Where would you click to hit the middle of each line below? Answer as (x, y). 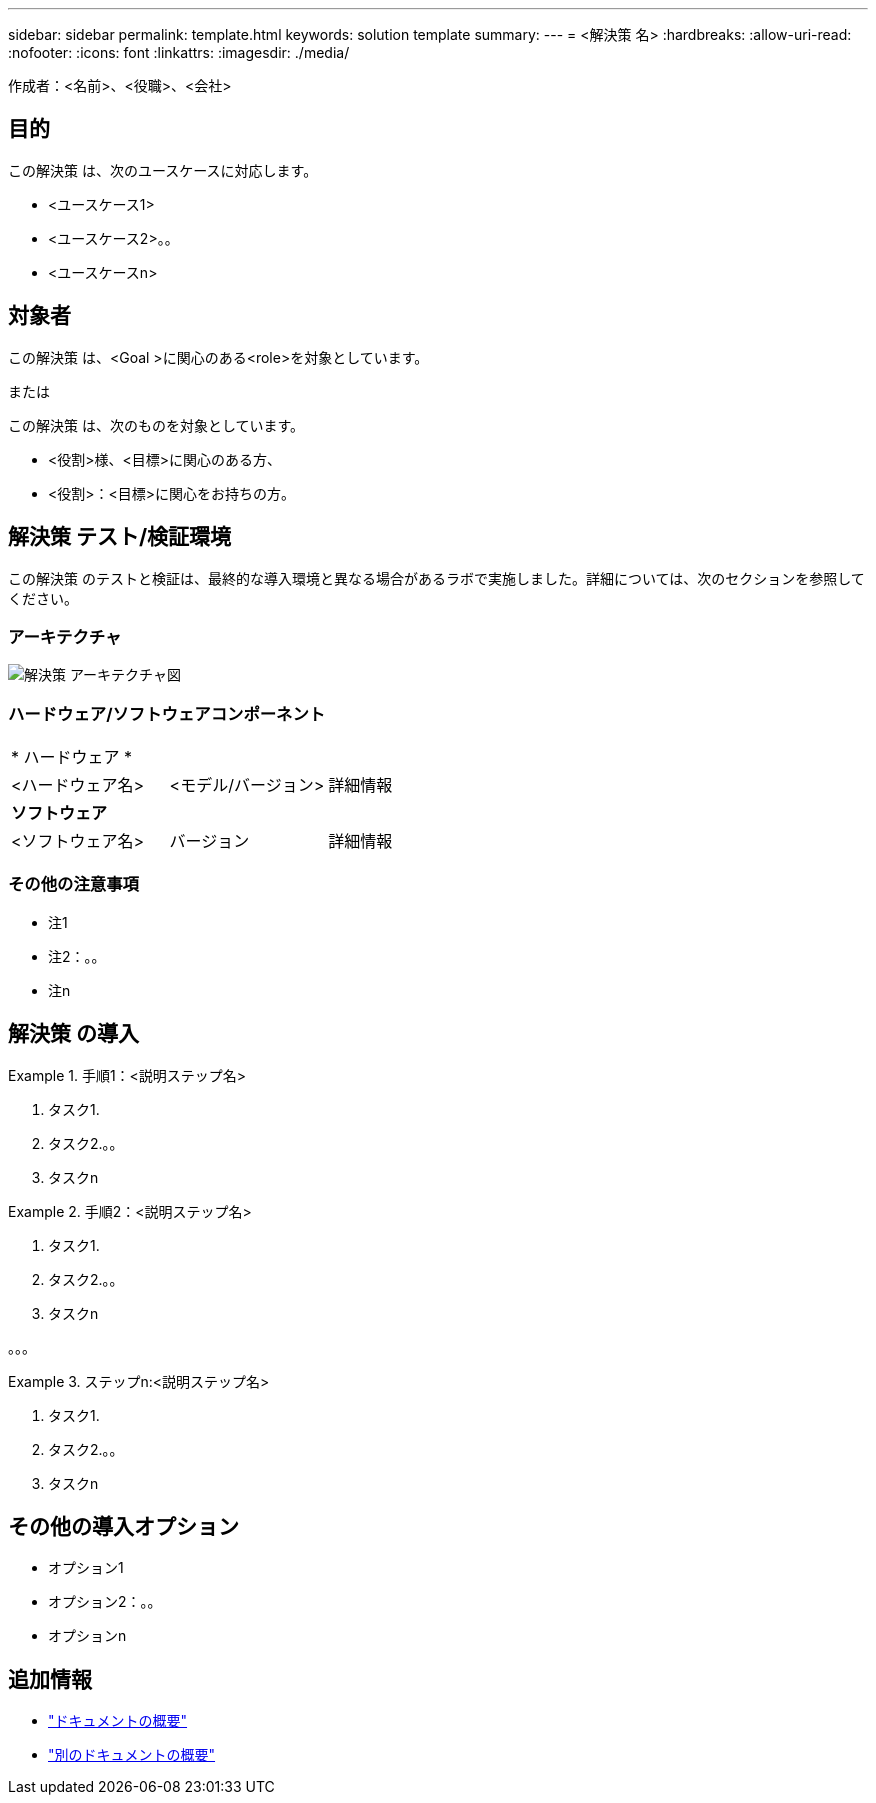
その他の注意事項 (73, 884)
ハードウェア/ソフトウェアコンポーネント (167, 713)
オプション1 (86, 1568)
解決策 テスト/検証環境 (120, 537)
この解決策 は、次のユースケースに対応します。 (163, 170)
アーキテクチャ (65, 636)
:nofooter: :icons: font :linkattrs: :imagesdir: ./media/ (179, 52)
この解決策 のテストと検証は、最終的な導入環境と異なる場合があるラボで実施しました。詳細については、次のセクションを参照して (436, 578)
